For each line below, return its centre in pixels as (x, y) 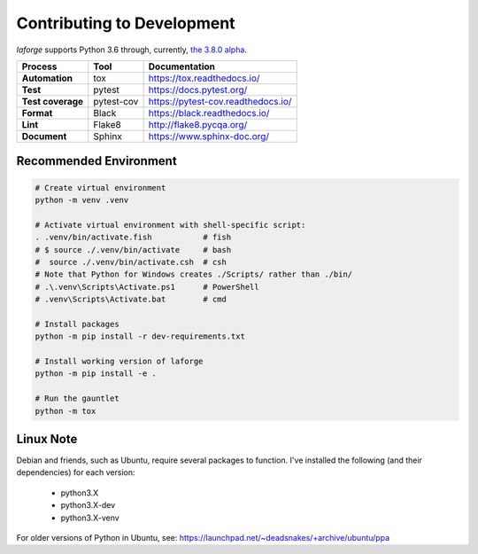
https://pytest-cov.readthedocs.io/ (220, 101)
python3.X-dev (88, 505)
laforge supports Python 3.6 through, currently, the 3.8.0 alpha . (132, 50)
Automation (47, 78)
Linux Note (47, 439)
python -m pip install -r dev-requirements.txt (140, 336)
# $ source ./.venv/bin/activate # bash (133, 250)
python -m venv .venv (82, 200)
